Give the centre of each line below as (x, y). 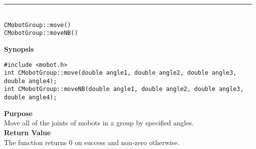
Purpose (18, 113)
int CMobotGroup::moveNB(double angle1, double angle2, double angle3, (124, 89)
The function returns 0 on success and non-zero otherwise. (92, 142)
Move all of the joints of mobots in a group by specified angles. (99, 123)
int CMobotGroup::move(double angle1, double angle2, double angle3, (120, 73)
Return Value (28, 132)
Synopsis (19, 48)
